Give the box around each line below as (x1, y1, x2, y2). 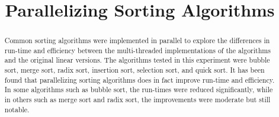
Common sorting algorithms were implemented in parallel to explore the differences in (4, 35, 270, 45)
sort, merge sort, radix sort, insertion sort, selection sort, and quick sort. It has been (4, 65, 265, 75)
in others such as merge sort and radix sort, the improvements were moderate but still (4, 95, 271, 105)
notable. (4, 104, 30, 114)
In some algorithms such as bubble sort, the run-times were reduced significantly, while (4, 84, 273, 95)
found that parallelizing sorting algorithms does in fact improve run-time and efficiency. (4, 74, 275, 84)
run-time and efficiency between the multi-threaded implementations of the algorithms (4, 45, 271, 55)
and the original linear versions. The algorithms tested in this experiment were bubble (4, 55, 270, 65)
